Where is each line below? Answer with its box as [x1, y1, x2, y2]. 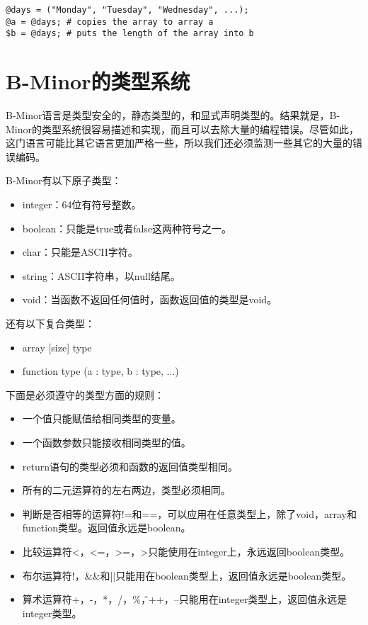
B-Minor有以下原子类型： [6, 173, 122, 188]
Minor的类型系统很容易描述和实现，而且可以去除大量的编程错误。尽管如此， [6, 121, 359, 136]
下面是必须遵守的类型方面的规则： [6, 387, 164, 402]
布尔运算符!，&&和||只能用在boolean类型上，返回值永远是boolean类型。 [22, 568, 352, 582]
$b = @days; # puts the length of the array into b [6, 28, 254, 39]
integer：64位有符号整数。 [22, 197, 142, 212]
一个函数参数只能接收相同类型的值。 [22, 435, 191, 449]
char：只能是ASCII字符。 [22, 244, 138, 259]
